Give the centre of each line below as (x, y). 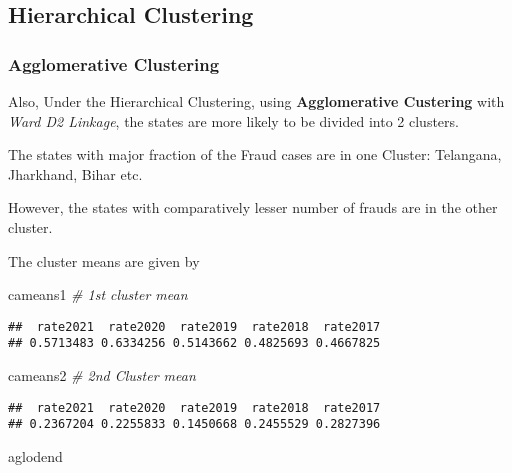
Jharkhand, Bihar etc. (75, 173)
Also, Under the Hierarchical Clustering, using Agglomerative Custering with (256, 101)
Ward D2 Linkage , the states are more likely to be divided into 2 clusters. (233, 120)
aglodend (35, 455)
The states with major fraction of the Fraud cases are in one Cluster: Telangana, (255, 154)
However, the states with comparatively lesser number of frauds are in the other (253, 207)
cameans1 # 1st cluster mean (98, 294)
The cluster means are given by (104, 260)
